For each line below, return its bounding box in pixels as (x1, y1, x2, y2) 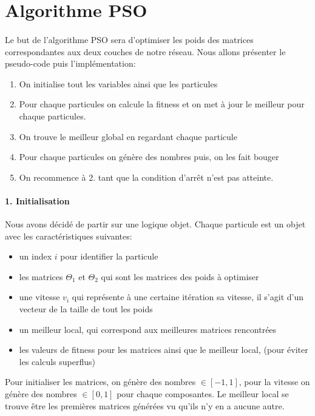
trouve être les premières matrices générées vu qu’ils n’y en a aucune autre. (5, 399, 285, 412)
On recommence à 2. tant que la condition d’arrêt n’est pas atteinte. (19, 170, 274, 183)
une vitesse (19, 290, 60, 303)
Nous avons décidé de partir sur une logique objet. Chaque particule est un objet (5, 218, 306, 230)
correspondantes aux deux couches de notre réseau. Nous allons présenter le (5, 45, 286, 58)
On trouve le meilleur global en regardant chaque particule (19, 130, 237, 143)
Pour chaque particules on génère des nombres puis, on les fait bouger (19, 150, 279, 163)
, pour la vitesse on (239, 375, 310, 388)
